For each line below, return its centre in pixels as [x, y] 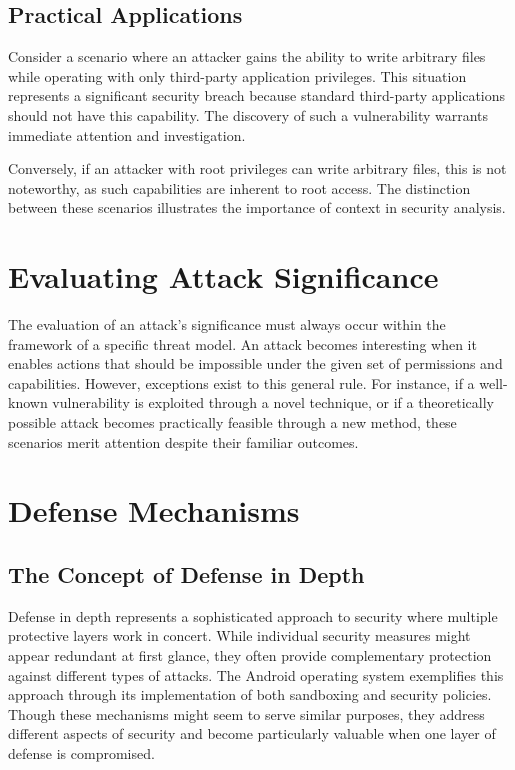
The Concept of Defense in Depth [186, 574]
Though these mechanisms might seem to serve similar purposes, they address [246, 713]
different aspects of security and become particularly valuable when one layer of [252, 733]
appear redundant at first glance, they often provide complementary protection [250, 655]
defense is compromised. [81, 752]
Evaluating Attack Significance [223, 276]
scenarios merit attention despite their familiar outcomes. [183, 441]
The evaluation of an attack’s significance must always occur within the [227, 324]
